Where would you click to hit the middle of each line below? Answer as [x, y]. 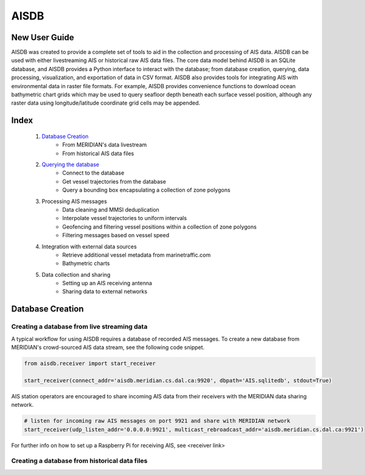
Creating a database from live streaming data [79, 327]
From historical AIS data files [98, 153]
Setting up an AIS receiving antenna [107, 283]
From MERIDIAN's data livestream [105, 145]
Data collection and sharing [76, 274]
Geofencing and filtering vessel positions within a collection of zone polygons [159, 227]
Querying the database [71, 164]
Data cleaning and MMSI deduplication [111, 209]
